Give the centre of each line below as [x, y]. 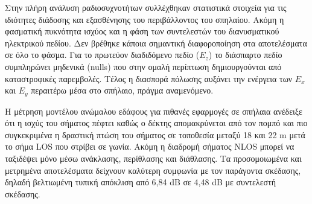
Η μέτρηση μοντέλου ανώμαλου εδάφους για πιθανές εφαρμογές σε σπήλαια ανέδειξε [154, 111]
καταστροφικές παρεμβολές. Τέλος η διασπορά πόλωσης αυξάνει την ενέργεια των [149, 78]
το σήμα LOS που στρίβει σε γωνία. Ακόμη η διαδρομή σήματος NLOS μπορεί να [150, 146]
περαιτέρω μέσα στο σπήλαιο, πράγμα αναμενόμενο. [122, 90]
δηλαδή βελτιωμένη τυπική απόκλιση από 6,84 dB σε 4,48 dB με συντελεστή [141, 182]
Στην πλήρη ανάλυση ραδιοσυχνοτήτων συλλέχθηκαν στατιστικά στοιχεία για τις [146, 7]
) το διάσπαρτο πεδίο [245, 55]
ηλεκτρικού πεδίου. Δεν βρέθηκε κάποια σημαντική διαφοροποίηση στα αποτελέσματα [156, 43]
